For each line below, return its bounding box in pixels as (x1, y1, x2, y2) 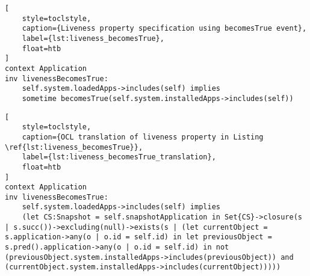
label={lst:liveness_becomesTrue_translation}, (22, 153, 216, 162)
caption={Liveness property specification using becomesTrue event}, (22, 24, 307, 33)
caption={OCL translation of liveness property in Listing (22, 132, 264, 141)
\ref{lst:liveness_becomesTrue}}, (5, 143, 143, 152)
